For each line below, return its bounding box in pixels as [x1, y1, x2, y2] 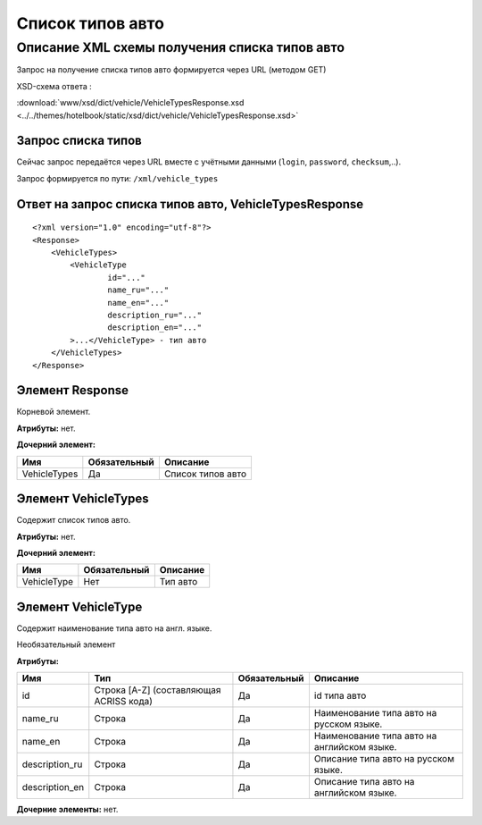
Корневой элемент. [16, 407, 91, 417]
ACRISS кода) [94, 695, 154, 708]
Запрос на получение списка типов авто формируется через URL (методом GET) [16, 64, 327, 75]
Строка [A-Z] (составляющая [94, 684, 221, 696]
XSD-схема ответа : [16, 80, 93, 91]
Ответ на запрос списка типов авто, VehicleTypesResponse [16, 197, 364, 212]
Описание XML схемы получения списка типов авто [16, 39, 345, 55]
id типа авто [313, 689, 367, 702]
